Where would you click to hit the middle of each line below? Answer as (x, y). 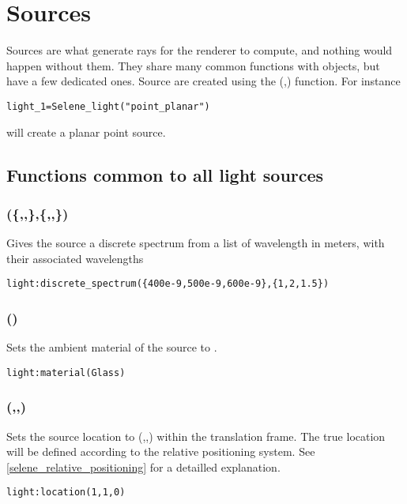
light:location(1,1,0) (66, 493)
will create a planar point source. (86, 132)
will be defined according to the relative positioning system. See (161, 451)
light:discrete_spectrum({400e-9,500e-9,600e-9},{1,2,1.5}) (168, 284)
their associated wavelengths (75, 258)
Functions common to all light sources (165, 174)
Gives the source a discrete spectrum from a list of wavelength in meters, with (196, 243)
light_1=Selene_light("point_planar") (108, 106)
